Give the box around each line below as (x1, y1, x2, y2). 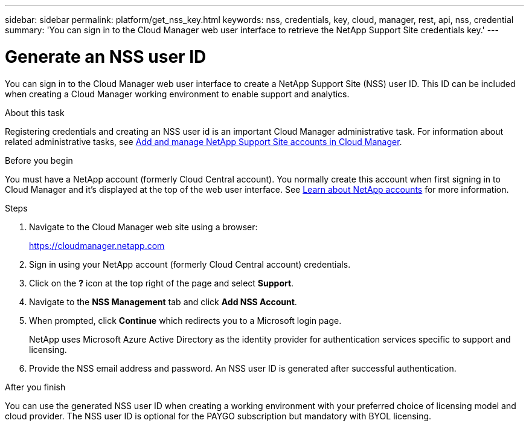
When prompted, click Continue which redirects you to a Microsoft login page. (29, 315, 342, 326)
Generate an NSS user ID (5, 46, 207, 67)
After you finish (5, 381, 66, 392)
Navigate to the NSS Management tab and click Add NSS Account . (29, 296, 297, 307)
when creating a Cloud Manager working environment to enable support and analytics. (5, 88, 350, 99)
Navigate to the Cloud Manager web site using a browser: (29, 221, 258, 232)
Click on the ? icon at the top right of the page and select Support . (29, 277, 294, 288)
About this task (5, 107, 65, 118)
